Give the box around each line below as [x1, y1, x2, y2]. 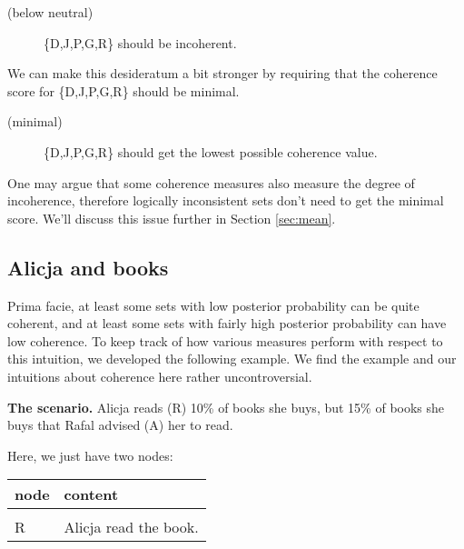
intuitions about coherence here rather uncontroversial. [7, 366, 312, 385]
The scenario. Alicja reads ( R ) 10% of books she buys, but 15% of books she [7, 397, 445, 416]
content [64, 484, 119, 505]
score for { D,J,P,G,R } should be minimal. [7, 81, 240, 100]
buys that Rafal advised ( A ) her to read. [7, 415, 233, 434]
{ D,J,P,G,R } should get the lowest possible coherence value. [44, 142, 378, 161]
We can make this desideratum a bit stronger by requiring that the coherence [7, 64, 438, 83]
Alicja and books [7, 253, 169, 281]
